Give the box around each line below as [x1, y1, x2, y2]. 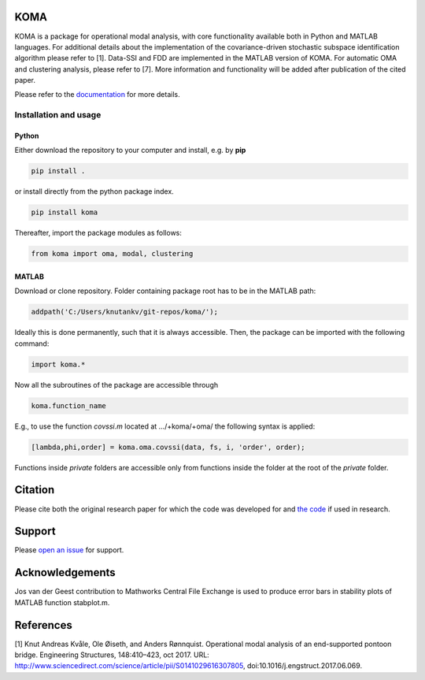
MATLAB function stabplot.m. [14, 597, 110, 607]
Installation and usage [14, 110, 102, 121]
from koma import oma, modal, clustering [31, 249, 194, 258]
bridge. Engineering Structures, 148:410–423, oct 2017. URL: [14, 650, 210, 660]
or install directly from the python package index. [14, 187, 175, 196]
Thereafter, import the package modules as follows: [14, 229, 183, 238]
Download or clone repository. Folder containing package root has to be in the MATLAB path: [14, 286, 316, 295]
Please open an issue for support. [14, 545, 124, 555]
